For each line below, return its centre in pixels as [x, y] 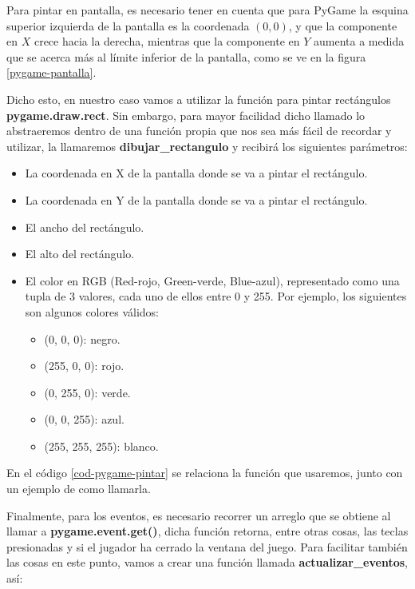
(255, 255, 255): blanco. [101, 446]
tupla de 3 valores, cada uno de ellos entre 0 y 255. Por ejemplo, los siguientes [216, 296]
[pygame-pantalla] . [51, 72]
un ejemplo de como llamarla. [79, 489]
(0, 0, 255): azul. [84, 419]
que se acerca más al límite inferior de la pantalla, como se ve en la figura [186, 56]
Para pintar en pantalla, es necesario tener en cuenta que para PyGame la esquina [207, 10]
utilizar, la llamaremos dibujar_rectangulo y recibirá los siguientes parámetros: [207, 146]
